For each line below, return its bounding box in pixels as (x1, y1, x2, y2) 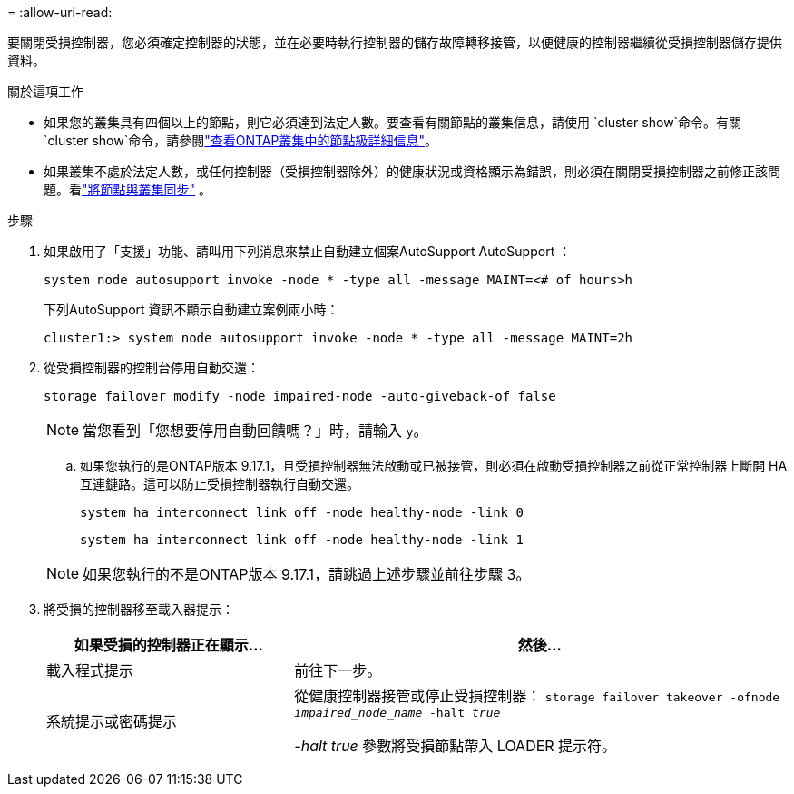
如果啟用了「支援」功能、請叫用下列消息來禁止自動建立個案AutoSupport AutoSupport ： (44, 243, 572, 259)
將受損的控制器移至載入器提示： (44, 601, 234, 617)
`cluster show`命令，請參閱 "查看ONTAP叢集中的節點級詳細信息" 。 (44, 133, 437, 148)
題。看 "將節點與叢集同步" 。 (44, 182, 211, 197)
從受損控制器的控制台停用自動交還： (44, 360, 260, 375)
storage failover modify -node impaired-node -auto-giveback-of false (44, 389, 556, 403)
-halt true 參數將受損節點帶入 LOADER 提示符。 (294, 737, 617, 755)
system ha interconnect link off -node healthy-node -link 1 (80, 532, 524, 547)
